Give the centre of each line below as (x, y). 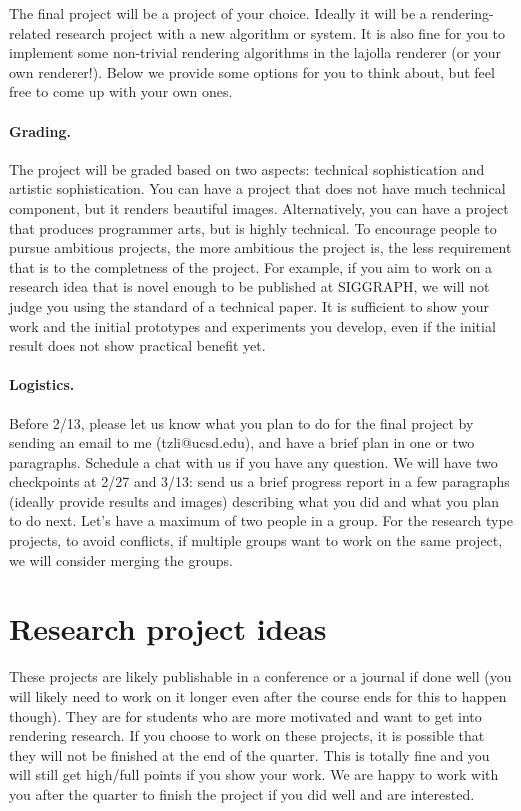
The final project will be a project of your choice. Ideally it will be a (218, 13)
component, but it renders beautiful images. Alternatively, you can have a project (259, 207)
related (30, 32)
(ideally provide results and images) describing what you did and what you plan (254, 500)
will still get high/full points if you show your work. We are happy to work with (254, 774)
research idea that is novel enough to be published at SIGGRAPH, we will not (249, 286)
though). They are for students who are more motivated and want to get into (245, 715)
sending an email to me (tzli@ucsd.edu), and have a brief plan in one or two (242, 442)
